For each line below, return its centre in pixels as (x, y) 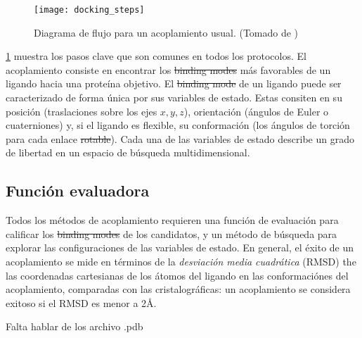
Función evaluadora (78, 190)
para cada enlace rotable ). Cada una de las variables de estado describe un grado (180, 138)
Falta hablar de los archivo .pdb (75, 326)
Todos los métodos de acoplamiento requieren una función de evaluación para (172, 220)
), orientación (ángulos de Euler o (256, 111)
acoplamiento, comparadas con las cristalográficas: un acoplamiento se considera (178, 289)
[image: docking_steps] (89, 10)
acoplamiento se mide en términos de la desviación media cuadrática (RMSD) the (181, 261)
